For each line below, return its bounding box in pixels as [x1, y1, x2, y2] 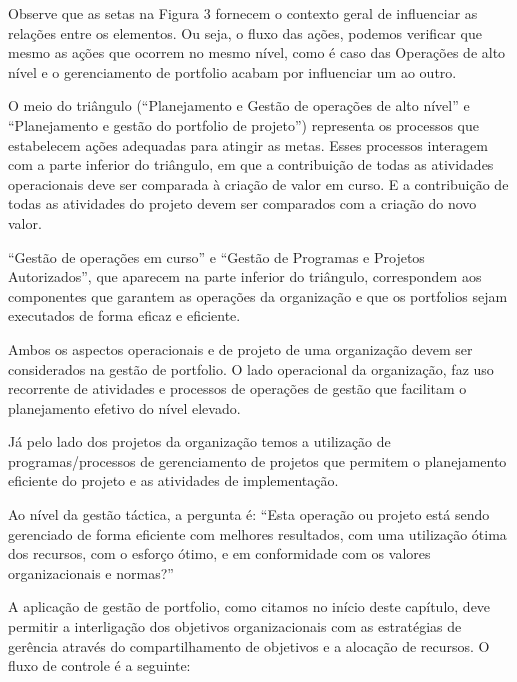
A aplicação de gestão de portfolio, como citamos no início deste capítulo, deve [8, 596, 491, 617]
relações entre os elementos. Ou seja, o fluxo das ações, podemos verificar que [8, 22, 482, 43]
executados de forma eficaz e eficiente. [8, 305, 241, 326]
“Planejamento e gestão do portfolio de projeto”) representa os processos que [8, 114, 479, 135]
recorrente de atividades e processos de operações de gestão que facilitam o [8, 378, 467, 399]
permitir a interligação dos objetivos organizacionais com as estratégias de [8, 616, 462, 637]
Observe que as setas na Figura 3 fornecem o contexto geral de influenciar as [8, 3, 478, 23]
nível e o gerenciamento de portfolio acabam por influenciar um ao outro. [8, 61, 457, 82]
